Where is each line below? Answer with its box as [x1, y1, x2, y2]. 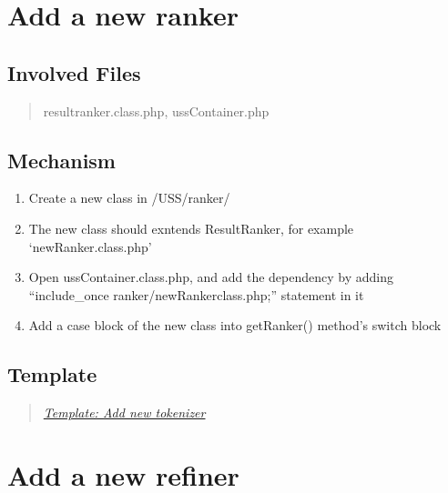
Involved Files [7, 58, 141, 86]
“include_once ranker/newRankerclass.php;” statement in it [28, 285, 364, 304]
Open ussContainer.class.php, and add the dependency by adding [28, 267, 393, 287]
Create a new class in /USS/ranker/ [28, 188, 230, 207]
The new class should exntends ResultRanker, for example [28, 218, 354, 237]
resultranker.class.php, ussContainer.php [43, 101, 270, 120]
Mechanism [7, 146, 116, 174]
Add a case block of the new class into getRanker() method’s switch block [28, 316, 442, 335]
